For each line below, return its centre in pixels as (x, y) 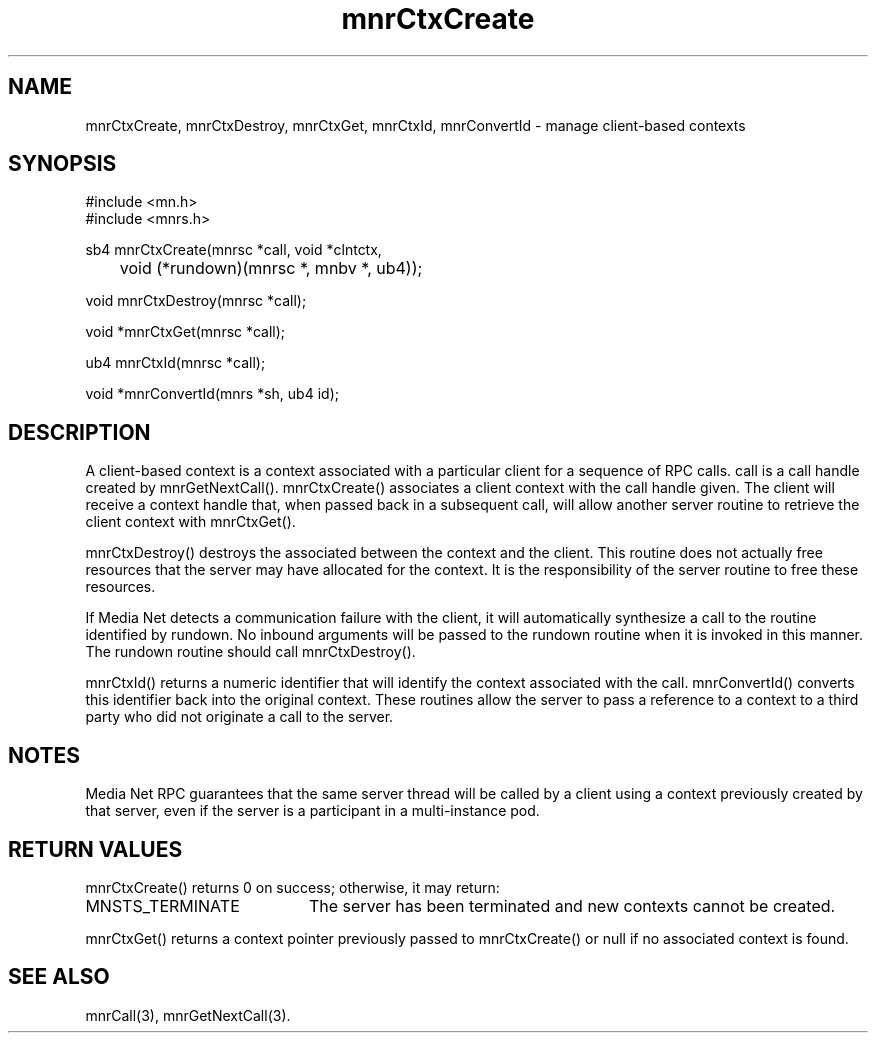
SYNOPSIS (62, 164)
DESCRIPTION (79, 432)
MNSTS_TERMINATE (162, 905)
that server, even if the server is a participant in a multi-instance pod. (312, 811)
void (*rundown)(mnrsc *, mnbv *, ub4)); (271, 268)
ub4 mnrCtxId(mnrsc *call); (175, 363)
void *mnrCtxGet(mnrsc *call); (185, 332)
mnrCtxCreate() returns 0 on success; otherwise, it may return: (292, 887)
